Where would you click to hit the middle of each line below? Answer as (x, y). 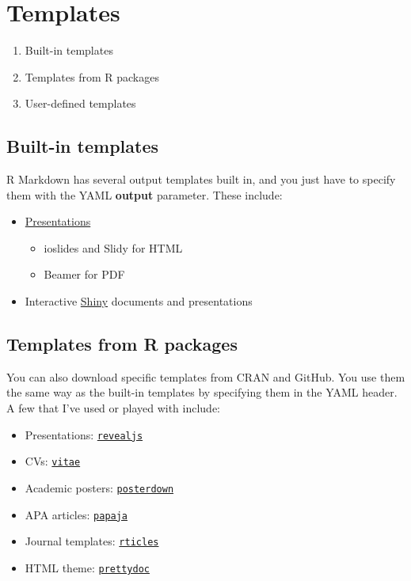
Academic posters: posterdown (99, 487)
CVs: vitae (53, 461)
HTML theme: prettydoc (87, 567)
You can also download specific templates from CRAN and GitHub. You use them (206, 376)
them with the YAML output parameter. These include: (145, 194)
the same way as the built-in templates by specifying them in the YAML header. (202, 392)
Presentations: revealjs (84, 434)
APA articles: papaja (76, 514)
